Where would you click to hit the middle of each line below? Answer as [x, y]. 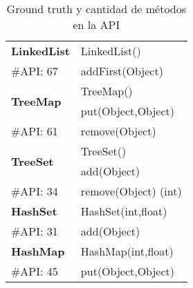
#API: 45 [35, 271]
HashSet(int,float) [124, 211]
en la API [96, 25]
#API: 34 [35, 191]
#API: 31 [35, 231]
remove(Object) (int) [131, 191]
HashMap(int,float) [127, 251]
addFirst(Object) [122, 71]
